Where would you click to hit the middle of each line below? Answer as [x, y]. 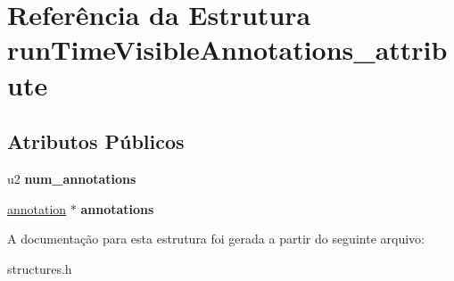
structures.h [40, 268]
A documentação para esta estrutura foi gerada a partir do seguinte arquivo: [216, 239]
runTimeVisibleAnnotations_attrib [227, 50]
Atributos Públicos [96, 141]
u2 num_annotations [72, 178]
